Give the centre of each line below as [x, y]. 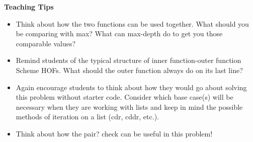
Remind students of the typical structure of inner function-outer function [129, 60]
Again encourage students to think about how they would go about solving [131, 87]
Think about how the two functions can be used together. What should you [132, 23]
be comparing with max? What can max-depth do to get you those [119, 33]
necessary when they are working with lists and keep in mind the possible [129, 106]
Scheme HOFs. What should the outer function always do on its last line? [129, 70]
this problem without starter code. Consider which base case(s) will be [124, 97]
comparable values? [46, 43]
